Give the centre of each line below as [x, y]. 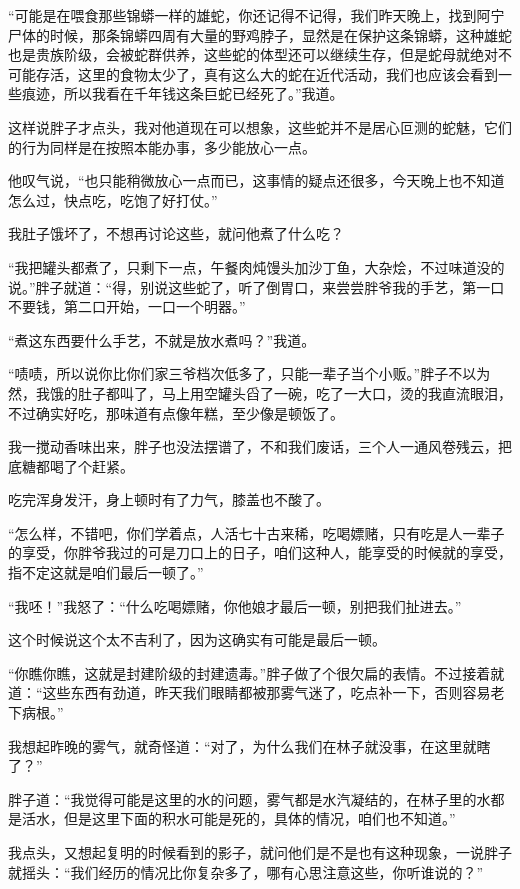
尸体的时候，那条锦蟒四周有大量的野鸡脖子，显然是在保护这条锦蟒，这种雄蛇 [260, 34]
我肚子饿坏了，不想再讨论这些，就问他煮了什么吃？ [176, 233]
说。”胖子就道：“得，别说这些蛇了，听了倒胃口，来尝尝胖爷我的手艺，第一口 [256, 286]
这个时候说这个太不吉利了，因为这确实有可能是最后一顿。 [197, 639]
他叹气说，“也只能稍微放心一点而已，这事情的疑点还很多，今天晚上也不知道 [256, 180]
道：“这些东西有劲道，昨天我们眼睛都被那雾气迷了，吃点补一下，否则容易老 [256, 692]
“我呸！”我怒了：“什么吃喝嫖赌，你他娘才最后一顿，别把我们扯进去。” [235, 605]
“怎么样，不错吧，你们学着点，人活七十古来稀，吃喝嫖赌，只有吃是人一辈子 [256, 532]
